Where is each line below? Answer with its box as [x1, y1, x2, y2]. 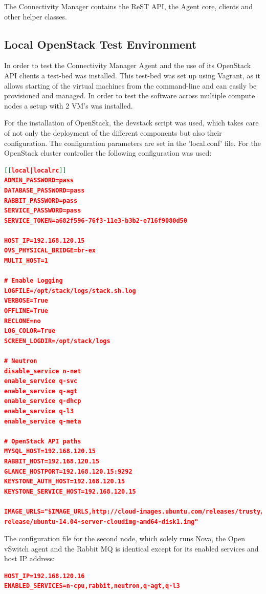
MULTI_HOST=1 [4, 257, 48, 265]
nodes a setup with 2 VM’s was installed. [4, 100, 133, 111]
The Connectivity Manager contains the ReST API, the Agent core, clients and [4, 1, 253, 11]
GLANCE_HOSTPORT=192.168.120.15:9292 [4, 468, 132, 475]
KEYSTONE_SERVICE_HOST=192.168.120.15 [4, 487, 136, 495]
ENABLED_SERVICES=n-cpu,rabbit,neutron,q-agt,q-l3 [4, 582, 180, 590]
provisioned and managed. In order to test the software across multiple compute [4, 90, 255, 101]
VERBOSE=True [4, 297, 48, 305]
